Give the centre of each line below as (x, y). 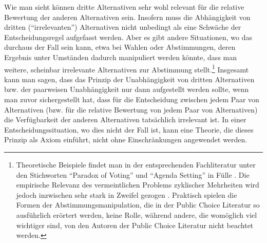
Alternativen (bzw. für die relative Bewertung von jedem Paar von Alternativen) (131, 109)
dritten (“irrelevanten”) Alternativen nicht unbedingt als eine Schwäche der (123, 27)
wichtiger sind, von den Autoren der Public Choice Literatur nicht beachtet (135, 225)
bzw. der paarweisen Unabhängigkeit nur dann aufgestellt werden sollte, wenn (127, 89)
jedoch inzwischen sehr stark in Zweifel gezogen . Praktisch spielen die (127, 194)
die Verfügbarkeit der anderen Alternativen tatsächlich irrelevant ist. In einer (125, 119)
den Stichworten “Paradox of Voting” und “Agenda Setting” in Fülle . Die (133, 174)
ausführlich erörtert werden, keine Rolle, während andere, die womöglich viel (137, 214)
